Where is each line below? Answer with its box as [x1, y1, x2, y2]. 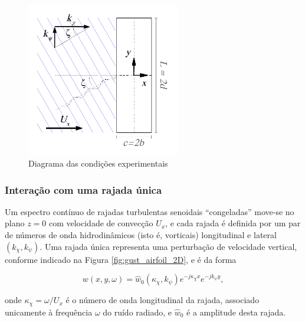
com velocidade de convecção [48, 217, 153, 229]
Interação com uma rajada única [5, 182, 162, 197]
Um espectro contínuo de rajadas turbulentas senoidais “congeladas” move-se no [5, 205, 294, 217]
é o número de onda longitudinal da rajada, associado [65, 294, 260, 306]
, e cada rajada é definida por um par [165, 217, 301, 229]
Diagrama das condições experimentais [28, 157, 168, 169]
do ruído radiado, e [103, 305, 172, 318]
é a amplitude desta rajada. [186, 305, 286, 318]
